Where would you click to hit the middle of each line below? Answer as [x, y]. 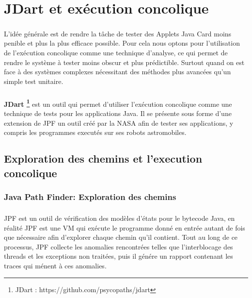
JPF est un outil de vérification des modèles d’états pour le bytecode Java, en [119, 218]
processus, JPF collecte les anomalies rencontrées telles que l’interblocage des [118, 246]
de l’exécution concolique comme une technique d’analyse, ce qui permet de [116, 52]
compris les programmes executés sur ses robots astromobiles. [95, 132]
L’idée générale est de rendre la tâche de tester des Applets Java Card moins [118, 33]
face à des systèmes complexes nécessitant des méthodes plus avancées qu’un [118, 72]
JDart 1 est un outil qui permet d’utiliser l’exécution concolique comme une [118, 103]
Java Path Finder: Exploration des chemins [90, 196]
